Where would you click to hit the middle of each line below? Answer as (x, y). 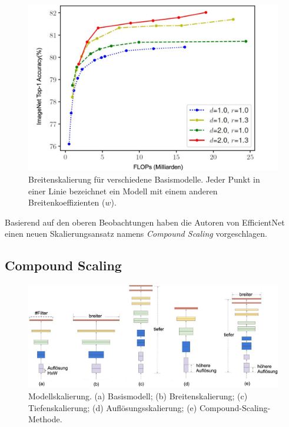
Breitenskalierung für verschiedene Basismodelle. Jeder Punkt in (144, 179)
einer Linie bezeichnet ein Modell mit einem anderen (123, 191)
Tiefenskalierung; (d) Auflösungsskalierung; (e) (113, 407)
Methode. (45, 419)
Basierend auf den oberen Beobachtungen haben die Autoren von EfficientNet (145, 222)
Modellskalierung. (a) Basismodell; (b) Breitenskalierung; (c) (138, 396)
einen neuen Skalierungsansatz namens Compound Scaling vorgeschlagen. (136, 234)
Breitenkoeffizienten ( (67, 202)
